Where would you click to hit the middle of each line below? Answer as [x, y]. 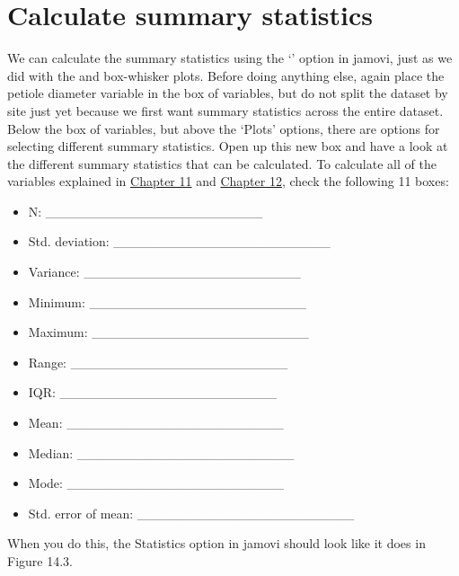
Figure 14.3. [40, 561]
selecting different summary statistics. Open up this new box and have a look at [228, 146]
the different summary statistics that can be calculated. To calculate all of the [222, 163]
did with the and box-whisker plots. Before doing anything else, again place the [226, 75]
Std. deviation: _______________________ [179, 241]
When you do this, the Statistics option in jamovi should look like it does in [216, 543]
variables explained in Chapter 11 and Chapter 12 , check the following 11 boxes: [228, 181]
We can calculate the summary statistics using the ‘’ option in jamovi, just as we [230, 58]
